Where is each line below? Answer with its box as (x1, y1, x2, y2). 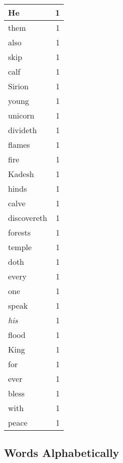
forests (8, 226, 31, 238)
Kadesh (8, 168, 34, 180)
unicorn (8, 109, 35, 121)
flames (8, 139, 30, 150)
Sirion (8, 80, 29, 92)
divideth (8, 124, 37, 136)
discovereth (8, 212, 47, 223)
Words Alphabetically (4, 445, 119, 460)
